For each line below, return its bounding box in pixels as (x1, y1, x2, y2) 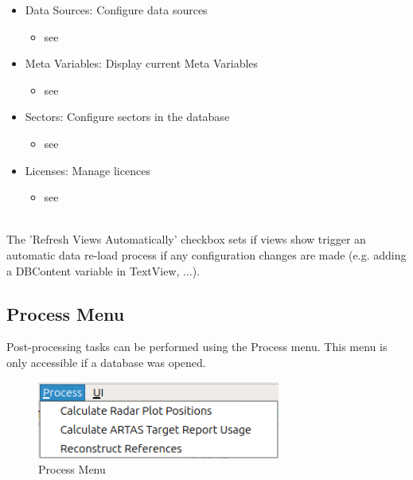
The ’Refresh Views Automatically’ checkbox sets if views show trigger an (6, 231, 366, 248)
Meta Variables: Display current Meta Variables (25, 55, 259, 72)
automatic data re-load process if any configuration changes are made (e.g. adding (6, 246, 407, 263)
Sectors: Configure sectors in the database (25, 108, 230, 125)
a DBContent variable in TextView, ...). (6, 262, 201, 279)
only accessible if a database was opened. (6, 353, 206, 370)
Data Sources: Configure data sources (25, 2, 208, 18)
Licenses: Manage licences (25, 162, 150, 178)
